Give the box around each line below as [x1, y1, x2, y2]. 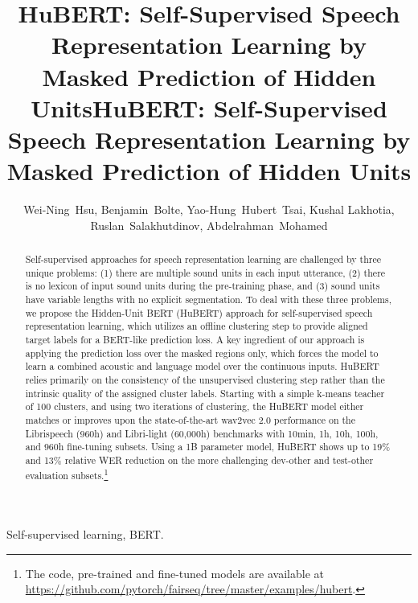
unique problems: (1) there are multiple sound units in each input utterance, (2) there [25, 265, 386, 279]
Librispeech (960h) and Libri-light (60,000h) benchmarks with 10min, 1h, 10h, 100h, [25, 426, 379, 440]
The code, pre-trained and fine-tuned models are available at [25, 564, 324, 581]
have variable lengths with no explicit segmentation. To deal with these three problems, [25, 293, 391, 306]
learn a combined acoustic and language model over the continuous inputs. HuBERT [25, 359, 379, 373]
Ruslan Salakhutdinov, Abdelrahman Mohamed [90, 216, 328, 233]
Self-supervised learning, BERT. [6, 526, 164, 543]
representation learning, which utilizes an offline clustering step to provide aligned [25, 319, 368, 333]
